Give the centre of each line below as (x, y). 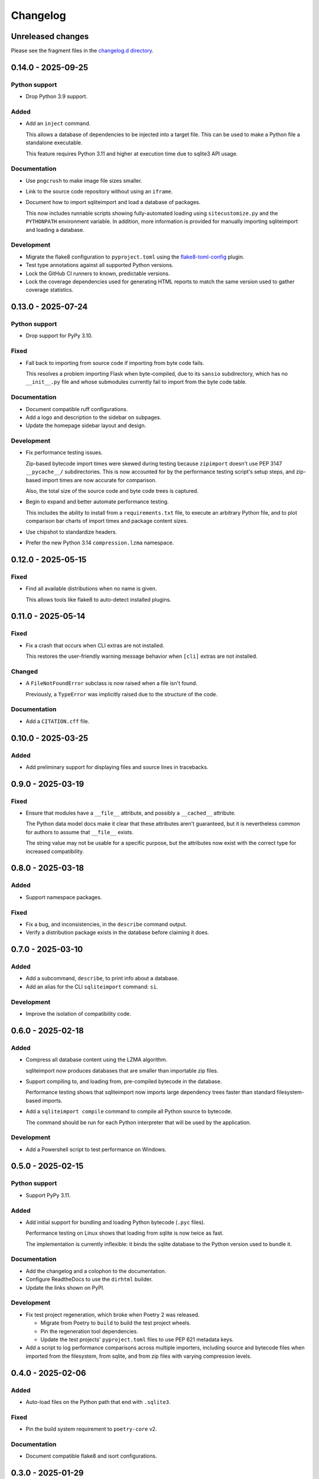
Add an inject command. (58, 124)
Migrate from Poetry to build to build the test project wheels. (116, 1323)
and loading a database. (55, 230)
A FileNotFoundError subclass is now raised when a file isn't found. (112, 683)
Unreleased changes (50, 36)
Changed (25, 671)
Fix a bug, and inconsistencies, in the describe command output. (106, 924)
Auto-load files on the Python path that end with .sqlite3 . (98, 1402)
